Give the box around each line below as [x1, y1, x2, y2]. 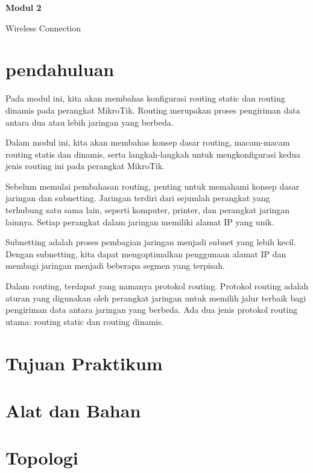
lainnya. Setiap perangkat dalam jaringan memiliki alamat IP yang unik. [5, 215, 274, 228]
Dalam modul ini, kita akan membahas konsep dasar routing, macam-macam [5, 136, 290, 149]
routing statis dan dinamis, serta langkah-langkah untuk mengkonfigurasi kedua [5, 147, 301, 160]
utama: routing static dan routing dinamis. [5, 315, 164, 327]
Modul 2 [5, 1, 42, 13]
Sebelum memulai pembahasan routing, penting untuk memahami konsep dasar [5, 179, 300, 192]
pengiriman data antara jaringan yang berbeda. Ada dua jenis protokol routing [5, 303, 298, 316]
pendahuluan [5, 57, 115, 82]
